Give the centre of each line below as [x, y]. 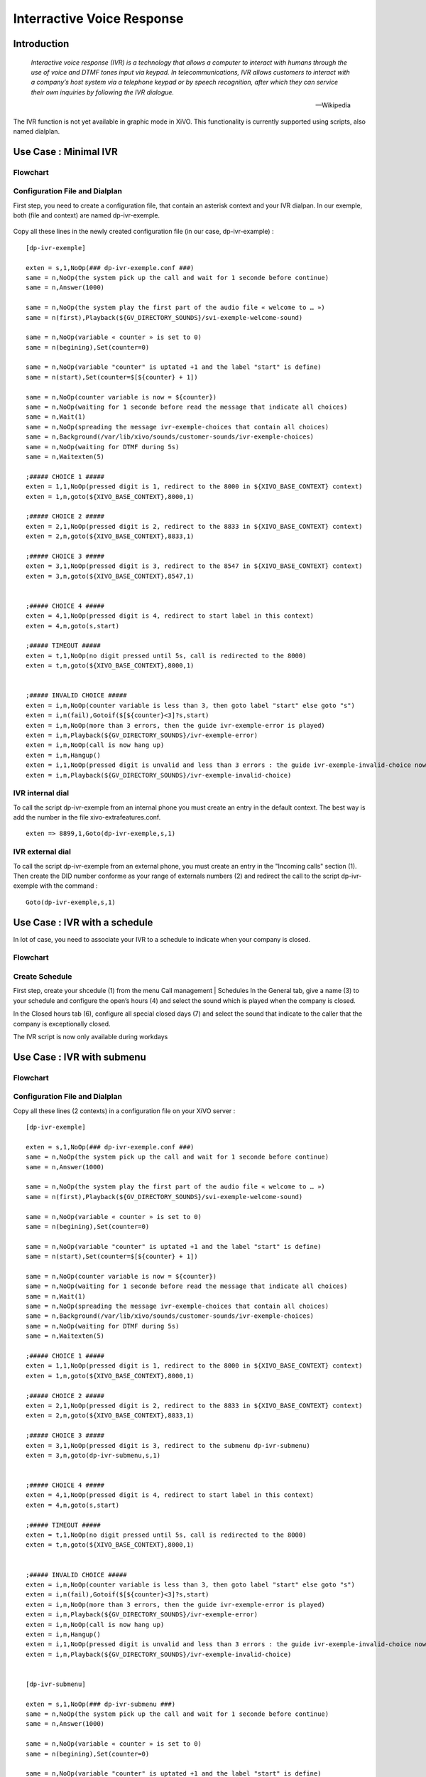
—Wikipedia [333, 105]
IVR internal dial [41, 793]
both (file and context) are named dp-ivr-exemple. [86, 215]
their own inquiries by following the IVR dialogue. [102, 92]
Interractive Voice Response [98, 18]
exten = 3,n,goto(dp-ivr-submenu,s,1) [93, 1455]
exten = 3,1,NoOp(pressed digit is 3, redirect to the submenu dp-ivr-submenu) [168, 1445]
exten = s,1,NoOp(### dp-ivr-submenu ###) [101, 1704]
